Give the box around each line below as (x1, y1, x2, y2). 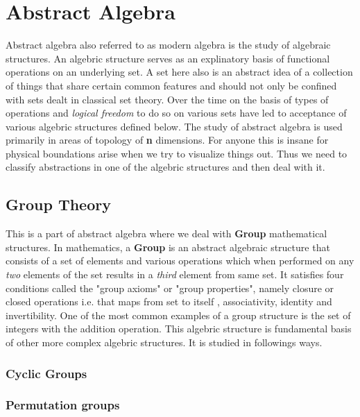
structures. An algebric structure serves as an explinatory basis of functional (6, 51, 330, 65)
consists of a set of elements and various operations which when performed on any (6, 253, 354, 268)
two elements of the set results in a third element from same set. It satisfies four (6, 267, 344, 282)
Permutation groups (6, 396, 120, 414)
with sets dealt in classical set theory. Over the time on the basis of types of (6, 92, 329, 106)
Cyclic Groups (6, 364, 87, 382)
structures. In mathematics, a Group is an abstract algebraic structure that (6, 239, 330, 254)
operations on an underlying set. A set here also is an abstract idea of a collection (6, 65, 353, 79)
